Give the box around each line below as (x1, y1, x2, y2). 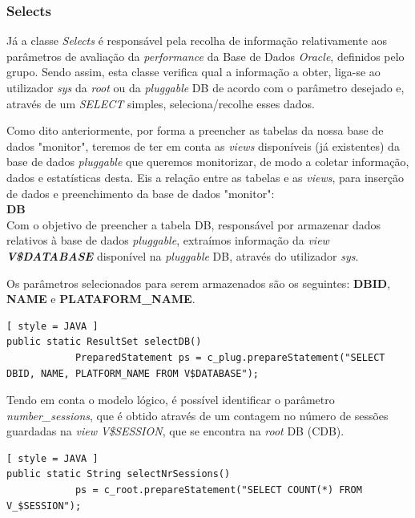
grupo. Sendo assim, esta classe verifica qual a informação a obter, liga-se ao (6, 63, 381, 80)
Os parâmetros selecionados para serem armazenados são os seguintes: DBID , (6, 274, 391, 291)
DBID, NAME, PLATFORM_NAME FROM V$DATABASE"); (6, 367, 259, 379)
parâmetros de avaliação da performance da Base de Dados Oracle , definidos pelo (6, 47, 405, 64)
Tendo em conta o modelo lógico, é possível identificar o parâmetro (6, 391, 335, 408)
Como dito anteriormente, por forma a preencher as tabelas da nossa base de (6, 122, 384, 139)
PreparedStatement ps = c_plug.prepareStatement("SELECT (75, 351, 385, 363)
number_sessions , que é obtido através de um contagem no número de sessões (6, 407, 389, 423)
